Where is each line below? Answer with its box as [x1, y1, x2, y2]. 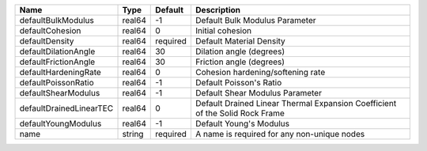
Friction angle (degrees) [195, 56, 285, 67]
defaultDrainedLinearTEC [19, 103, 114, 114]
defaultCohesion [19, 25, 81, 36]
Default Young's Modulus [195, 119, 290, 129]
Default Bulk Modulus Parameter [195, 15, 316, 25]
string [122, 129, 144, 139]
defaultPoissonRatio [19, 77, 94, 88]
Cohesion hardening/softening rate [195, 67, 326, 77]
